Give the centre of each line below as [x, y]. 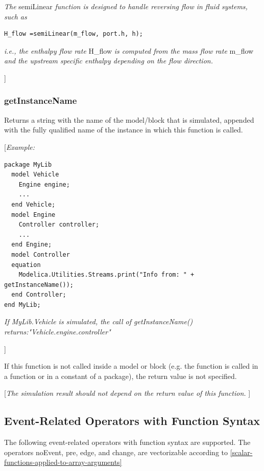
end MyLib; [22, 305]
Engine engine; [44, 184]
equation [26, 265]
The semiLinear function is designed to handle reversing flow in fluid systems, [126, 6]
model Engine [33, 215]
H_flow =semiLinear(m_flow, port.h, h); [74, 34]
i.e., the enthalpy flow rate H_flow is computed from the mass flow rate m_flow [129, 50]
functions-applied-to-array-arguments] [63, 462]
